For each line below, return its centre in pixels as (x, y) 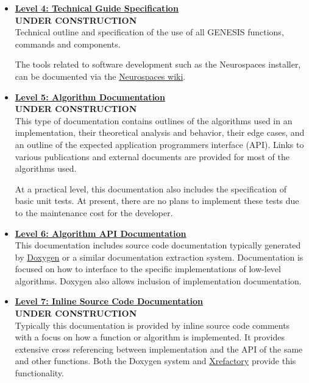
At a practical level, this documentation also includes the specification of (151, 188)
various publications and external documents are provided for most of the (152, 156)
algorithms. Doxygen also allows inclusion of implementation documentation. (158, 280)
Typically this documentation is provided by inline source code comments (152, 325)
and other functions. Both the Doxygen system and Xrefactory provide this (155, 361)
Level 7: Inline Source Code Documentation (109, 301)
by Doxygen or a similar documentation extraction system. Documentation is (159, 257)
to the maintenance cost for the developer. (94, 212)
